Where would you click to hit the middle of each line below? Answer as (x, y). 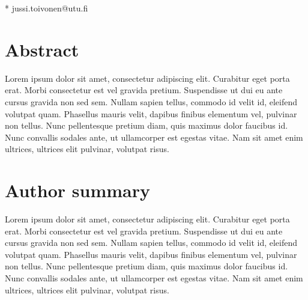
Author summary (78, 190)
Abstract (42, 49)
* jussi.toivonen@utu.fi (47, 8)
